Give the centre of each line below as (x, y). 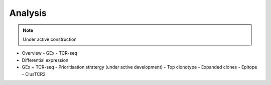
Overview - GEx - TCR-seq (50, 53)
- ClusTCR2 (34, 74)
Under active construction (50, 39)
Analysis (28, 13)
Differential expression (45, 60)
